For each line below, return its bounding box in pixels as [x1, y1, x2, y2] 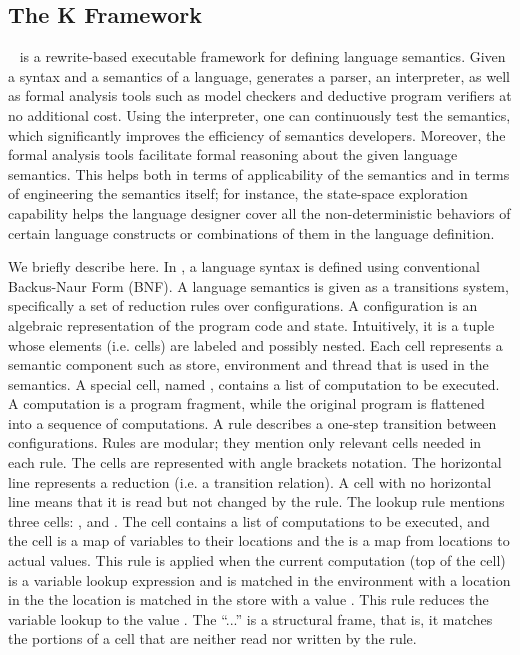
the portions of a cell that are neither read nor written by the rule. [8, 628, 417, 649]
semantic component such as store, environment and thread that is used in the [8, 354, 489, 375]
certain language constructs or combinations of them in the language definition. [8, 222, 495, 243]
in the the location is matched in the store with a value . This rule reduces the [8, 589, 489, 610]
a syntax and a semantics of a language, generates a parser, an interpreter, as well [8, 65, 510, 86]
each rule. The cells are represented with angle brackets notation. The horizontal [8, 452, 502, 473]
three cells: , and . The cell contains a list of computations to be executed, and [8, 510, 490, 531]
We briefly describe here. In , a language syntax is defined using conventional [8, 256, 480, 277]
